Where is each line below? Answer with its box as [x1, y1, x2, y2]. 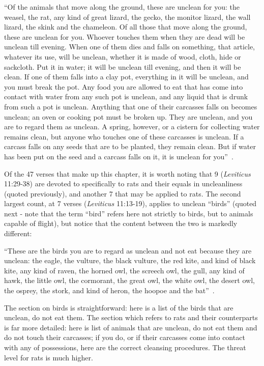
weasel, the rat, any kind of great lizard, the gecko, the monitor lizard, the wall [4, 11, 251, 22]
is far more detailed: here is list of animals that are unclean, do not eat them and [4, 322, 257, 332]
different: [4, 228, 32, 239]
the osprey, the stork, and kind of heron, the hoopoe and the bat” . [4, 285, 215, 296]
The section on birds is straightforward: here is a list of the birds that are [4, 302, 233, 313]
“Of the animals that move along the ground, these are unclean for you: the [4, 2, 240, 12]
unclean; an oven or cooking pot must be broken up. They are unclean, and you [4, 111, 253, 122]
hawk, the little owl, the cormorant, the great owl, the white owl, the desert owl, [4, 275, 255, 286]
